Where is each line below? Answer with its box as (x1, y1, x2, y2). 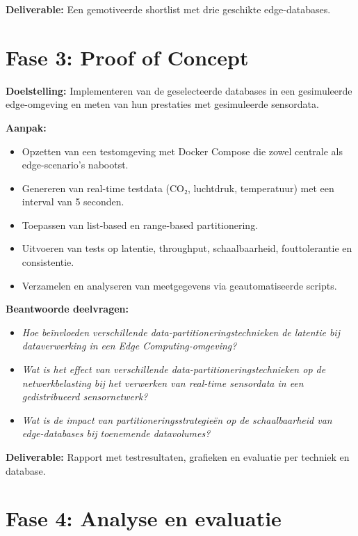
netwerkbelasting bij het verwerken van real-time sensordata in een (22, 375, 304, 390)
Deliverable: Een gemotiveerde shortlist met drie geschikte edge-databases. (6, 2, 331, 16)
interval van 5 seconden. (22, 194, 124, 209)
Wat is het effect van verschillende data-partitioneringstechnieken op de (22, 362, 326, 377)
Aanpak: (6, 120, 47, 134)
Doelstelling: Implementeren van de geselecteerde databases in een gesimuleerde (6, 83, 352, 97)
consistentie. (22, 255, 74, 269)
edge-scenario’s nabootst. (22, 157, 129, 172)
